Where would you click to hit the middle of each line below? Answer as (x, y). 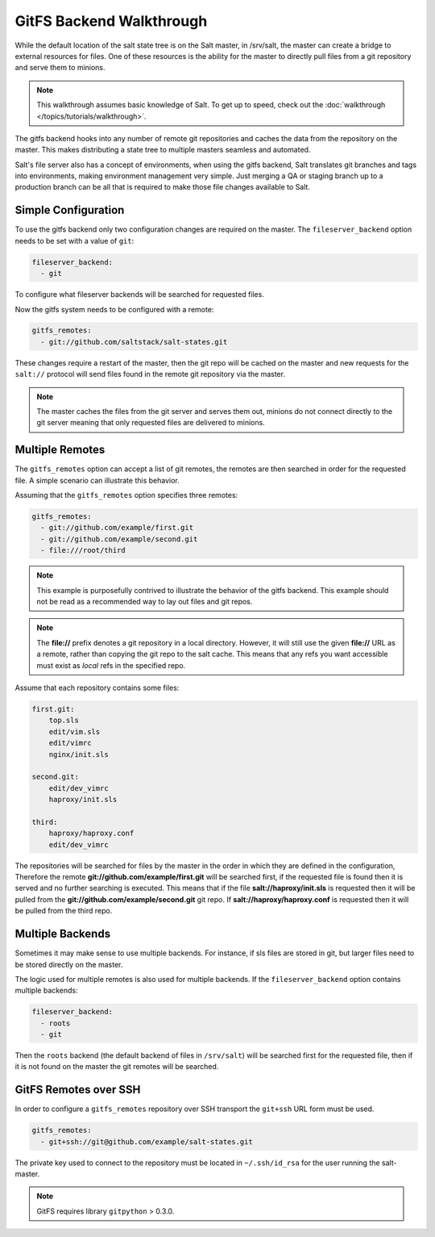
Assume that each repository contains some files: (97, 687)
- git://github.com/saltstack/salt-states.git (134, 342)
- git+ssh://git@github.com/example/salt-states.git (147, 1141)
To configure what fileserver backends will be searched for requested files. (140, 295)
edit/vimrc (70, 743)
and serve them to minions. (60, 68)
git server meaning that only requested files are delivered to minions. (151, 423)
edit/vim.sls (75, 731)
